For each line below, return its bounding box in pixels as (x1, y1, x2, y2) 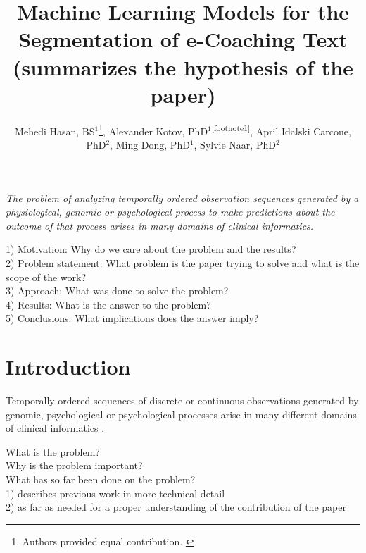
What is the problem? (6, 444, 100, 459)
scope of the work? (6, 269, 87, 284)
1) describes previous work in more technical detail (6, 485, 225, 500)
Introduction (6, 352, 131, 381)
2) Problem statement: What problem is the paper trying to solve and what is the (6, 255, 360, 270)
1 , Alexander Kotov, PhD (99, 121, 208, 138)
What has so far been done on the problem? (6, 471, 196, 486)
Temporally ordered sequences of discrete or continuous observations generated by (6, 393, 359, 407)
